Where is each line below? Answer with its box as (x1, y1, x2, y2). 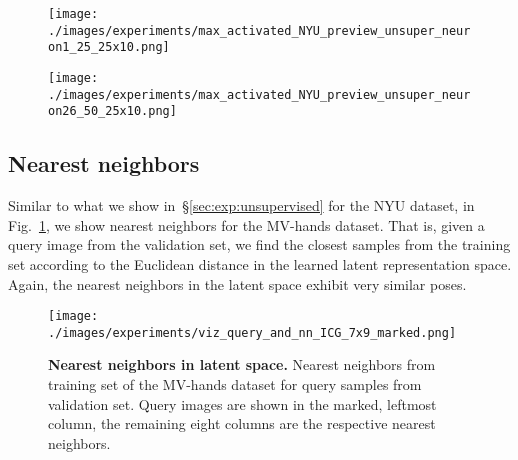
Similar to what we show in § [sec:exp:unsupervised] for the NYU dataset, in (8, 195, 475, 216)
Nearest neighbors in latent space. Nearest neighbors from (48, 354, 436, 375)
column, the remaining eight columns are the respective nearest (48, 413, 436, 434)
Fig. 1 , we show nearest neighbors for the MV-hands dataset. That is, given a (8, 214, 485, 235)
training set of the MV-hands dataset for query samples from (48, 374, 422, 395)
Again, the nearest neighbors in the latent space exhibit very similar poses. (8, 273, 467, 294)
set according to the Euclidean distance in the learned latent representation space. (8, 253, 512, 274)
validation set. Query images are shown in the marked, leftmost (48, 393, 437, 414)
